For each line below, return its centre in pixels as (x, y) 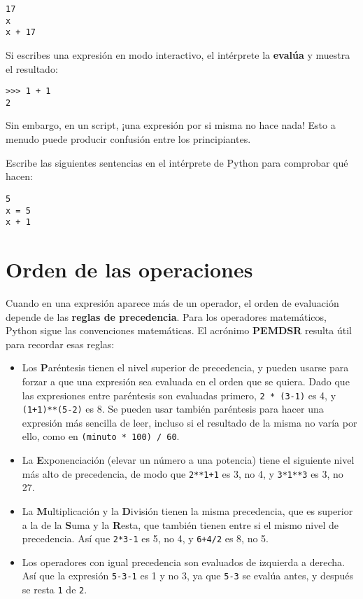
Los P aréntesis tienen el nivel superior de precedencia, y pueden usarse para (185, 367)
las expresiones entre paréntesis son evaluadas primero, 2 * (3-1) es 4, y (179, 395)
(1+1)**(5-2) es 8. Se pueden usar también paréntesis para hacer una (173, 409)
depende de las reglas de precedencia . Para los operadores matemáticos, (166, 316)
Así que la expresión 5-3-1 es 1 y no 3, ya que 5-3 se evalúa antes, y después (187, 576)
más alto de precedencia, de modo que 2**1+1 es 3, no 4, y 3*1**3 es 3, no (183, 473)
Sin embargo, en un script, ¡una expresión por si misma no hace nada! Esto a (171, 125)
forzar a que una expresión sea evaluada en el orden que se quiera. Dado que (186, 381)
